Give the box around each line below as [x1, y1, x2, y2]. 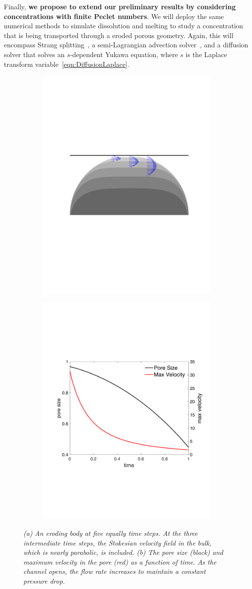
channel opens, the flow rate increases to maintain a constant [23, 566, 206, 576]
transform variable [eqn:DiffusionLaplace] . [4, 59, 129, 69]
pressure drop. [23, 575, 65, 586]
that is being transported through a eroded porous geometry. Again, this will [4, 30, 234, 40]
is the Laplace [185, 49, 227, 59]
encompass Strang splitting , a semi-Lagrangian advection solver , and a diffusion [4, 40, 249, 50]
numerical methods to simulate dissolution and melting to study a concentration [4, 20, 243, 31]
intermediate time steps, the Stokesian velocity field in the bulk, [23, 537, 212, 548]
